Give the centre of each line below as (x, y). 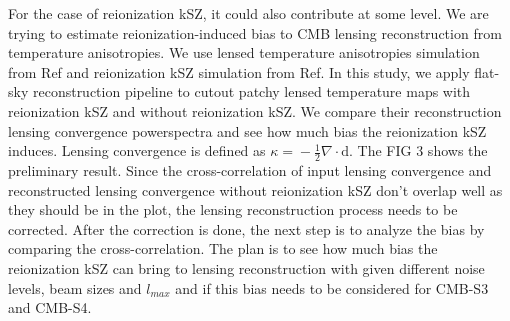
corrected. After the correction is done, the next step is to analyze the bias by (246, 228)
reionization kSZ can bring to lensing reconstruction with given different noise (246, 267)
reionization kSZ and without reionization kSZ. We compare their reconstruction (255, 110)
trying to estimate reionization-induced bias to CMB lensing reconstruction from (255, 32)
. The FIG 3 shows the (418, 150)
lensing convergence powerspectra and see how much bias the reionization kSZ (247, 130)
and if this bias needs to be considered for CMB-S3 (332, 287)
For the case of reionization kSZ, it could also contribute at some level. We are (248, 13)
